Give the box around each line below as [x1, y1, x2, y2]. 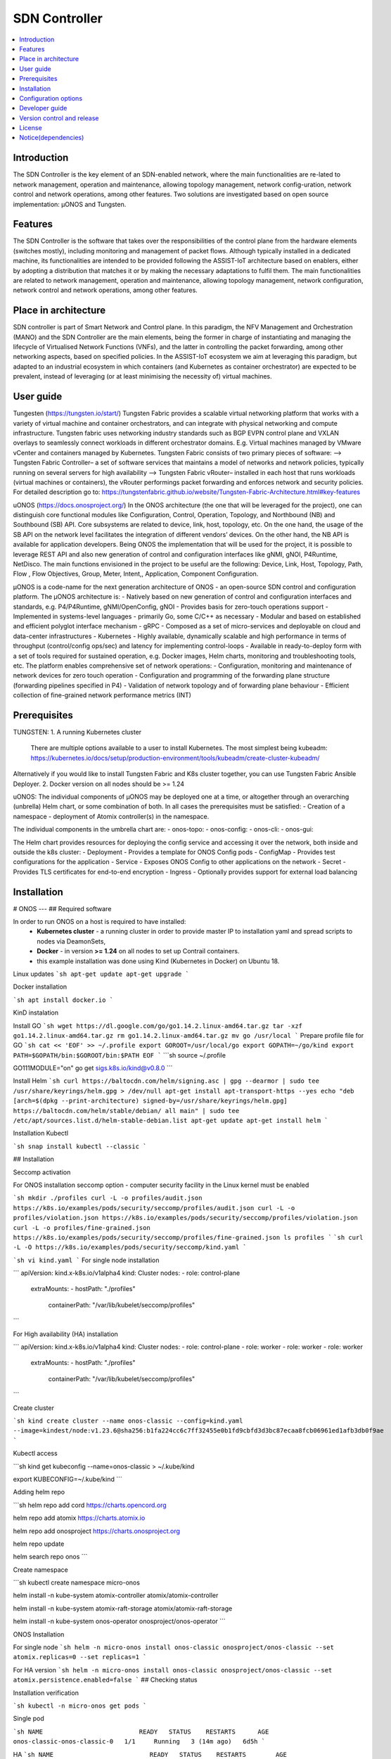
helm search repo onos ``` [13, 1552, 88, 1561]
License [19, 124, 42, 132]
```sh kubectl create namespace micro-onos [13, 1578, 141, 1587]
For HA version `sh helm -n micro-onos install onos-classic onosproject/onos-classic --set [13, 1665, 333, 1674]
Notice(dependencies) [19, 134, 84, 142]
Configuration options [19, 94, 83, 102]
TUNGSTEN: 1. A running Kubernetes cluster [13, 728, 142, 736]
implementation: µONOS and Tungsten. [13, 200, 127, 208]
